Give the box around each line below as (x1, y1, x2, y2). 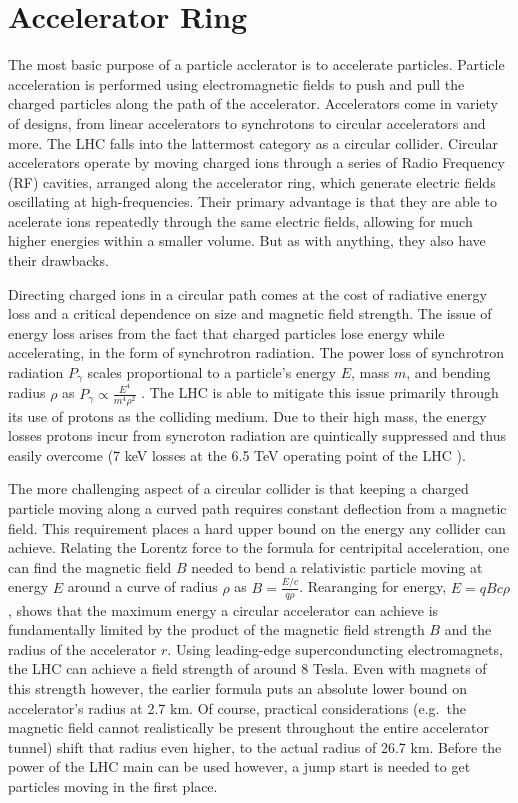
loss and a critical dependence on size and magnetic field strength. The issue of (8, 303, 492, 324)
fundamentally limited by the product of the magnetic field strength (8, 619, 425, 640)
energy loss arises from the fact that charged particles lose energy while (8, 322, 445, 343)
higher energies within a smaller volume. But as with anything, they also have (8, 230, 486, 251)
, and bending (406, 362, 491, 383)
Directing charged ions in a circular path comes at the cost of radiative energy (8, 283, 487, 304)
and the (444, 619, 492, 640)
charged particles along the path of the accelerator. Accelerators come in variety (8, 93, 498, 114)
